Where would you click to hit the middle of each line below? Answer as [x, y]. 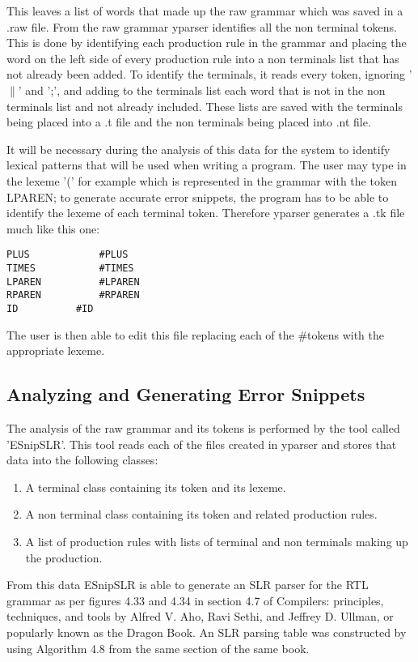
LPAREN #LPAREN [73, 282]
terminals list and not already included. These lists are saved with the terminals [205, 106]
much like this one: [53, 228]
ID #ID [50, 308]
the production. [64, 557]
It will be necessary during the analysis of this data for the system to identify [198, 149]
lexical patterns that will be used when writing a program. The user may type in [207, 165]
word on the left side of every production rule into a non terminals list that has [203, 58]
